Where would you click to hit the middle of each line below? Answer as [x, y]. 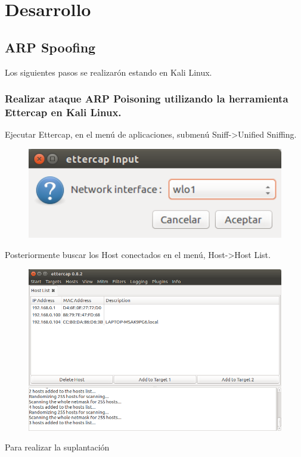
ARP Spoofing [50, 47]
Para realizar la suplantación [57, 447]
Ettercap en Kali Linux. [63, 112]
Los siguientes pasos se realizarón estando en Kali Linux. [108, 72]
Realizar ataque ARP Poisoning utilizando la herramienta [147, 99]
